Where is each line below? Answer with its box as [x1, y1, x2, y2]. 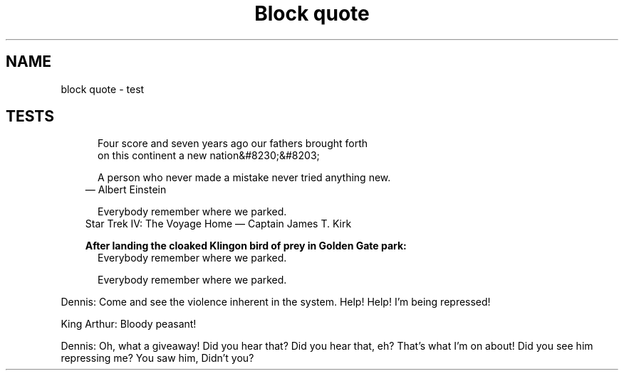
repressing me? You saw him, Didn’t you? [61, 352, 254, 365]
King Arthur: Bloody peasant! [61, 318, 197, 331]
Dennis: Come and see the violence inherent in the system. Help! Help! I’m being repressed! [61, 296, 491, 308]
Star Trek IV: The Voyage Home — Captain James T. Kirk [85, 217, 352, 230]
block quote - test [61, 82, 145, 95]
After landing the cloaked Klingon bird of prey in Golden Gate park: [85, 240, 407, 252]
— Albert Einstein [85, 183, 167, 196]
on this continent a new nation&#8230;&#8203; [98, 149, 320, 162]
